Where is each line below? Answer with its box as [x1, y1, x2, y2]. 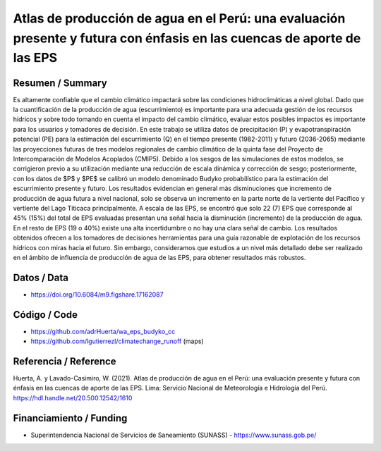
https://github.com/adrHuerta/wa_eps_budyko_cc [30, 327, 176, 335]
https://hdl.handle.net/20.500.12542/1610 [13, 393, 133, 402]
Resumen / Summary [13, 77, 107, 89]
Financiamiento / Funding [13, 412, 128, 424]
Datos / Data [13, 271, 68, 283]
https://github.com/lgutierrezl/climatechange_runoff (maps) [30, 337, 204, 345]
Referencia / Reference [13, 355, 116, 367]
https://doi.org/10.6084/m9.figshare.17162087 [30, 290, 164, 299]
